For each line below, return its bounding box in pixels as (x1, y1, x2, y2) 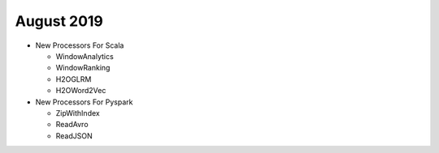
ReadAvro (55, 120, 89, 130)
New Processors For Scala (35, 40, 124, 50)
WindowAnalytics (55, 51, 114, 61)
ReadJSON (55, 130, 93, 141)
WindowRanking (55, 63, 111, 73)
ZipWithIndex (55, 108, 101, 117)
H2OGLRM (55, 74, 92, 84)
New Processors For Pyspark (35, 97, 133, 107)
